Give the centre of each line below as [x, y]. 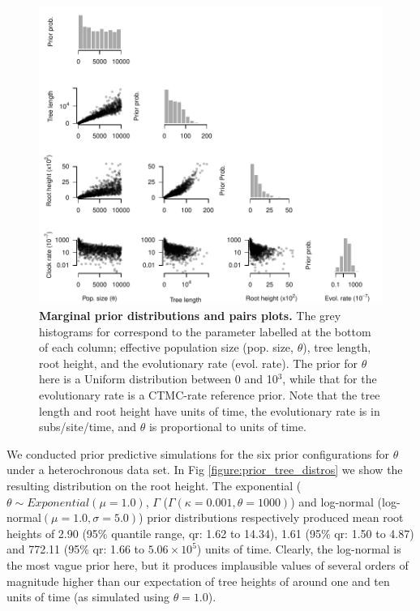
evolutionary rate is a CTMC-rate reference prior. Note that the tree [210, 395]
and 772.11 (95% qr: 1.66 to [75, 549]
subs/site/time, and [88, 427]
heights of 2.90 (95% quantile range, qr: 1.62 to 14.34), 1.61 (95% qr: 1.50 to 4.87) [210, 533]
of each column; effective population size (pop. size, [166, 347]
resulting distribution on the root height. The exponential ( [154, 485]
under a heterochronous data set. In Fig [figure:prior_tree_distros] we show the [205, 470]
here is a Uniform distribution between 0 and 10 [159, 379]
